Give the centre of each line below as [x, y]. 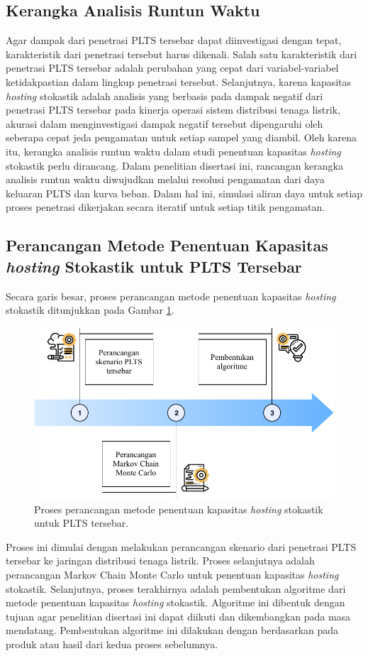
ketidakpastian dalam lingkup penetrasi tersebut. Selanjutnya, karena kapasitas [179, 81]
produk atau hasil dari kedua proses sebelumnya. [112, 644]
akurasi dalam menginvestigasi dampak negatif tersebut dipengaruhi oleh [165, 123]
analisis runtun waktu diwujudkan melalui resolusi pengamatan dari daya [165, 179]
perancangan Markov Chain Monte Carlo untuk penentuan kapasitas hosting [172, 575]
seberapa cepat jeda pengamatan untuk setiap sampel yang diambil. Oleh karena [181, 137]
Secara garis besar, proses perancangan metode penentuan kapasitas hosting [171, 296]
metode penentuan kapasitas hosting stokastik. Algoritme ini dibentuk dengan [175, 602]
